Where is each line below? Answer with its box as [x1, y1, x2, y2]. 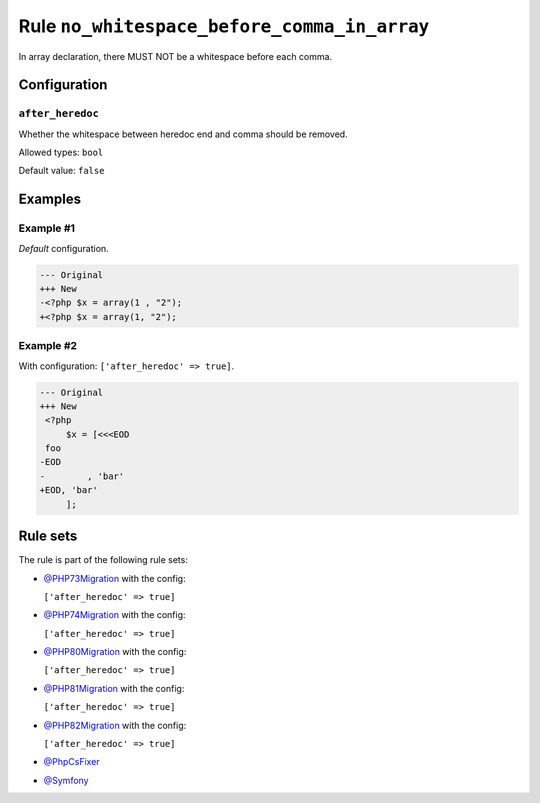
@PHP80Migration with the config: [43, 646, 187, 658]
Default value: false [18, 165, 105, 177]
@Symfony [43, 774, 89, 786]
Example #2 [18, 339, 78, 353]
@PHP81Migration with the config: [43, 682, 185, 694]
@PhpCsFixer [43, 756, 100, 768]
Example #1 [18, 221, 75, 235]
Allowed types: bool [18, 146, 104, 159]
